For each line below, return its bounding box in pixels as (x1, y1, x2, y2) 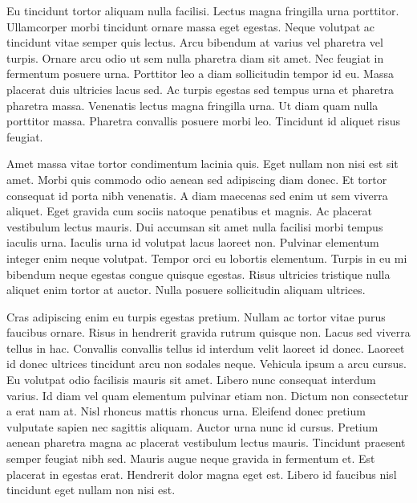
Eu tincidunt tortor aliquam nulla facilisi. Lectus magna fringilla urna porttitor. (6, 2, 399, 18)
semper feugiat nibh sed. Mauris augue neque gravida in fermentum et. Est (6, 450, 375, 467)
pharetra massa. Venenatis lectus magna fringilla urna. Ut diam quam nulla (6, 96, 379, 113)
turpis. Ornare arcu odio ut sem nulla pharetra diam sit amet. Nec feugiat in (6, 49, 384, 66)
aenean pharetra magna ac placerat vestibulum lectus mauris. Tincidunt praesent (6, 434, 406, 451)
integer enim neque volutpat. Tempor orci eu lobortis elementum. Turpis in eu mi (6, 249, 407, 266)
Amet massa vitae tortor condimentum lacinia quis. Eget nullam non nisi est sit (6, 155, 399, 172)
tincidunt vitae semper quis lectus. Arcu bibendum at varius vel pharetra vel (6, 34, 383, 51)
